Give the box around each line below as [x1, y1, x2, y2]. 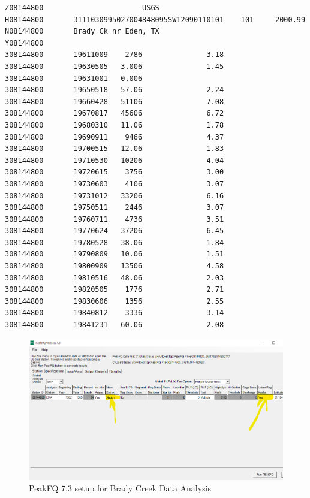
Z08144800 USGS [5, 4, 159, 12]
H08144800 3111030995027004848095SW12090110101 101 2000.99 [5, 15, 306, 24]
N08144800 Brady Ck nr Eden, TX [5, 27, 159, 36]
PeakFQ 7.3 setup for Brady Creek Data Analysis [29, 482, 212, 494]
